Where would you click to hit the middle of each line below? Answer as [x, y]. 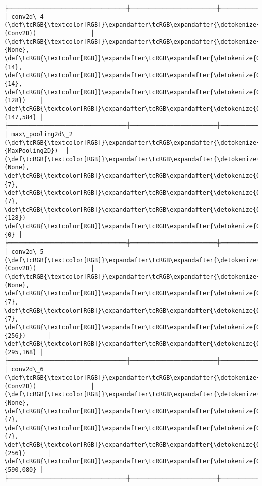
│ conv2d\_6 [24, 369]
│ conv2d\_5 [24, 252]
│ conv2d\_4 [24, 16]
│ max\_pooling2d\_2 [39, 134]
